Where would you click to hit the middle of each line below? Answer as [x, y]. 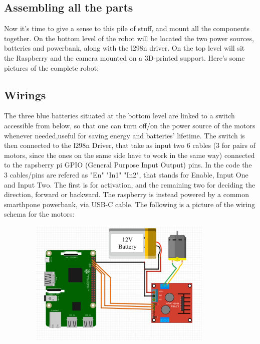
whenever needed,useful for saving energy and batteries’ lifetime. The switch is [124, 135]
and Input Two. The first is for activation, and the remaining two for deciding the [130, 184]
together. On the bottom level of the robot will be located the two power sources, [129, 38]
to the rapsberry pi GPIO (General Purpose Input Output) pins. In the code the [128, 165]
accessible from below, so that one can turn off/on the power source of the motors [130, 125]
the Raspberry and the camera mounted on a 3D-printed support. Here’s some [124, 57]
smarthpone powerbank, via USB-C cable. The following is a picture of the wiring [130, 204]
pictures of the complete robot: [52, 67]
